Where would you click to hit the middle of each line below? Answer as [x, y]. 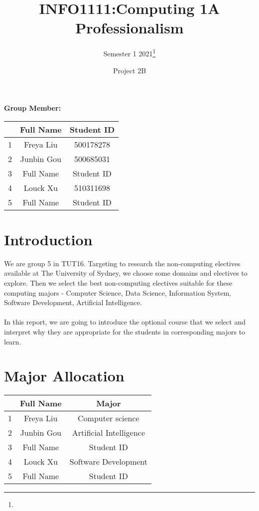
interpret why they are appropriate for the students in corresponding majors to [125, 332]
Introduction [48, 239]
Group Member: [33, 108]
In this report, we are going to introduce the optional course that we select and [125, 322]
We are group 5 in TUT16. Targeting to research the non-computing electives [122, 263]
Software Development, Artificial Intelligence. [73, 302]
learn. [13, 341]
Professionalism [129, 28]
